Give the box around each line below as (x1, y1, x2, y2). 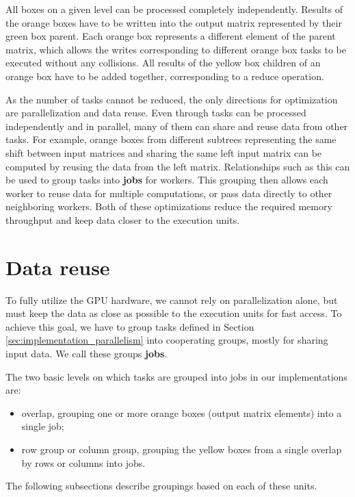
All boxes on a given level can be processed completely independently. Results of (5, 2, 343, 16)
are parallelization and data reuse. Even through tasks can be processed (5, 105, 306, 120)
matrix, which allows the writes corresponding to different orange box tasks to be (5, 42, 346, 56)
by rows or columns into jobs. (21, 455, 146, 470)
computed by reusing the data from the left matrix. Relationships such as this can (5, 159, 350, 173)
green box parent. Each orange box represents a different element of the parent (5, 29, 336, 43)
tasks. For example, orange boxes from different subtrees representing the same (5, 132, 337, 146)
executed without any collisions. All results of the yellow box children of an (5, 55, 321, 70)
